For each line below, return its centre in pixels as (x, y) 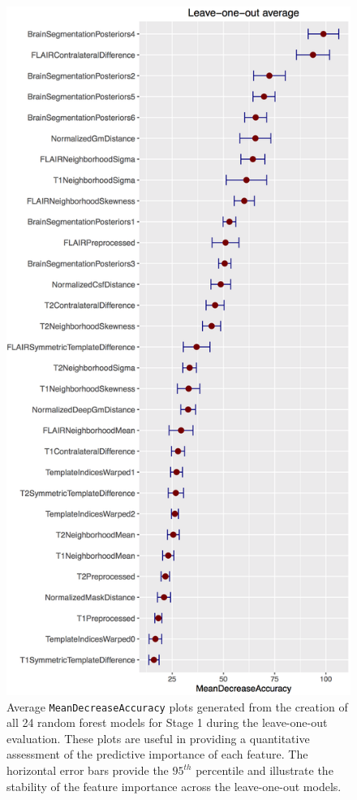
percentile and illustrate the (265, 770)
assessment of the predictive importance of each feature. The (157, 754)
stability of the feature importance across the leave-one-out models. (174, 786)
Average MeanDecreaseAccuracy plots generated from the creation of (177, 706)
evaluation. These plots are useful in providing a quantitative (158, 738)
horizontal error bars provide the (88, 770)
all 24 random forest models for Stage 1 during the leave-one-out (167, 722)
